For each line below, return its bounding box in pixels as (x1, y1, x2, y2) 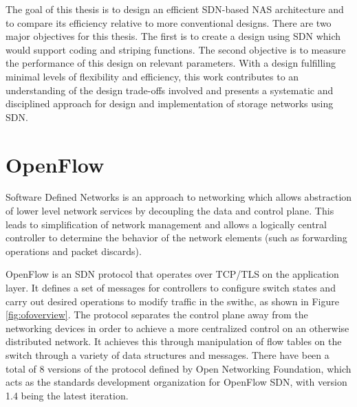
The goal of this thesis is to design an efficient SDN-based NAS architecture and (6, 2, 344, 16)
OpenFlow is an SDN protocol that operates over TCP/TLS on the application (6, 267, 339, 281)
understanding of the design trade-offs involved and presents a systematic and (6, 82, 334, 97)
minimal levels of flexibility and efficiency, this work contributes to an (6, 69, 299, 83)
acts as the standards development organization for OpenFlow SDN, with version (6, 375, 347, 389)
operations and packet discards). (6, 243, 142, 258)
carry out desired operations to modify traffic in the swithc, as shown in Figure (6, 294, 339, 308)
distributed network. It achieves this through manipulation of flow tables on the (6, 334, 342, 349)
